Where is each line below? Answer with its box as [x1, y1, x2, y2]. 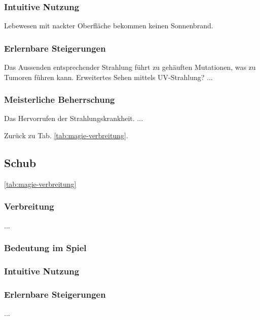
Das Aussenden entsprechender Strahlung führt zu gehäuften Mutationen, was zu [4, 62, 256, 72]
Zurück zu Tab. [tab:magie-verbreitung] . [4, 130, 128, 141]
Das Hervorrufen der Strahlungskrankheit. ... [4, 113, 143, 124]
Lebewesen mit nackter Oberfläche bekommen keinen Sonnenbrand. [4, 20, 213, 31]
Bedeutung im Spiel [4, 242, 87, 254]
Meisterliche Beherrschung [4, 93, 115, 106]
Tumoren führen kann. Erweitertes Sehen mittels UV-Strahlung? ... [4, 71, 213, 82]
